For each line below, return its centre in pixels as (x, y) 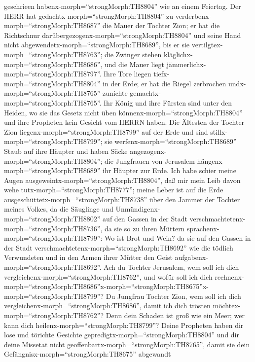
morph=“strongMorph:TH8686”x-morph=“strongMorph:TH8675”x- (107, 286)
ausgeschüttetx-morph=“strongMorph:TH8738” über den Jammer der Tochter (122, 199)
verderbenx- (193, 16)
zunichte (115, 93)
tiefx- (162, 74)
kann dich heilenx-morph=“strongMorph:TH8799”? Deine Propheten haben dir (124, 325)
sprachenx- (203, 228)
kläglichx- (178, 54)
